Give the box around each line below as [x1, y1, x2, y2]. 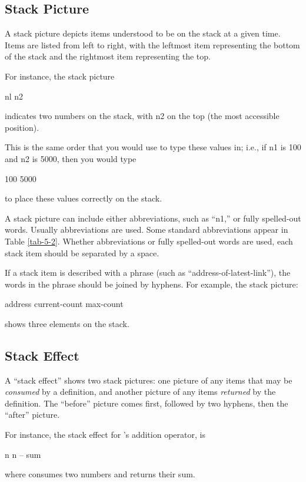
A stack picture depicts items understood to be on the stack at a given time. [5, 27, 281, 39]
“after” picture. [5, 408, 60, 421]
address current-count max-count [5, 298, 124, 310]
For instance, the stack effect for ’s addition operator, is [5, 428, 205, 441]
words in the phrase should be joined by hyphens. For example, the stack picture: [5, 278, 298, 290]
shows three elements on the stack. [5, 317, 129, 329]
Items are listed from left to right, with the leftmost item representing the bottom [5, 38, 300, 51]
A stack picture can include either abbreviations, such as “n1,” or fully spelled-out [5, 212, 301, 224]
